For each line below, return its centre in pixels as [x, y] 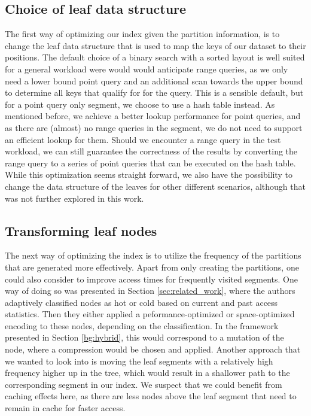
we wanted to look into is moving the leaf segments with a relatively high [139, 361]
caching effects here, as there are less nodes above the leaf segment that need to [151, 396]
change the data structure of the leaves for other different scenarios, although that [155, 186]
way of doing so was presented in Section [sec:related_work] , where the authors [150, 291]
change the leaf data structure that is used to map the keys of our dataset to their [155, 45]
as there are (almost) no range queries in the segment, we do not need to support [154, 127]
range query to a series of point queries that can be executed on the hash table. [150, 163]
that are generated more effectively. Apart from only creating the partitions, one [152, 267]
